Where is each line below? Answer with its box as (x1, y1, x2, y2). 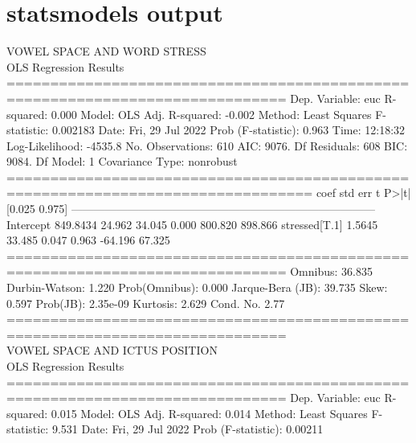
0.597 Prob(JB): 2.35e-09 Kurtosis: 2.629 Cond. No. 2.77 (6, 294, 285, 311)
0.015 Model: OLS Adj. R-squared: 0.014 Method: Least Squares (51, 404, 368, 421)
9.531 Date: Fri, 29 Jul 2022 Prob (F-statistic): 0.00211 (51, 420, 324, 437)
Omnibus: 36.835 (290, 263, 373, 280)
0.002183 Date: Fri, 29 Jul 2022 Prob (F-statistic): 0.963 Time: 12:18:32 (51, 121, 406, 138)
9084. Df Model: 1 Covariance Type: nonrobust (6, 153, 238, 170)
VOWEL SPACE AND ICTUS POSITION (6, 342, 218, 359)
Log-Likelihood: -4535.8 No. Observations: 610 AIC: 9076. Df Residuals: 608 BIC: (6, 137, 408, 154)
